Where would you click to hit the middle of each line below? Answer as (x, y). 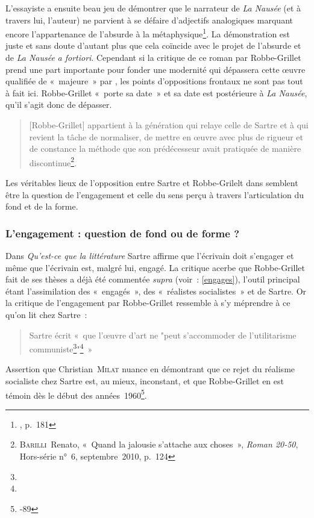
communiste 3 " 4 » (61, 348)
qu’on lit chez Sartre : (46, 314)
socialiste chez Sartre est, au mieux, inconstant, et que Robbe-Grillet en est (145, 381)
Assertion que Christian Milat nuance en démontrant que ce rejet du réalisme (150, 369)
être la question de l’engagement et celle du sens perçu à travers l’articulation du (155, 194)
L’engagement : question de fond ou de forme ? (123, 233)
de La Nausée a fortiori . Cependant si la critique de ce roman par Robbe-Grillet (153, 58)
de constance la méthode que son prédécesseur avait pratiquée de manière (165, 148)
